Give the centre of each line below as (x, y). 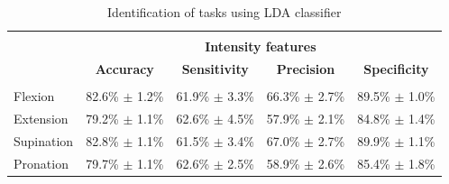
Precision (306, 68)
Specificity (396, 68)
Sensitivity (215, 68)
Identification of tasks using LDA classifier (224, 12)
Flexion (34, 96)
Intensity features (261, 46)
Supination (44, 140)
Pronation (41, 163)
